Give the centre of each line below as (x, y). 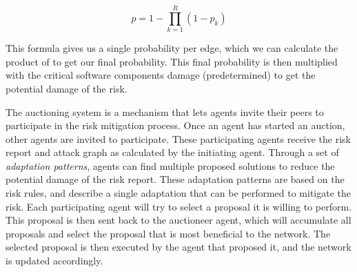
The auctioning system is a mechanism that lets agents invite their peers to (165, 111)
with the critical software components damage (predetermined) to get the (161, 75)
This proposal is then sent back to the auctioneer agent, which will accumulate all (178, 220)
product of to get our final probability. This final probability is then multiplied (172, 61)
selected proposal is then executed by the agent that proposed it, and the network (178, 247)
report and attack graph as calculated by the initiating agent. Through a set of (172, 152)
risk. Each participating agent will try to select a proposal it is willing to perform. (179, 206)
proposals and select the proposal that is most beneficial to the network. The (168, 233)
